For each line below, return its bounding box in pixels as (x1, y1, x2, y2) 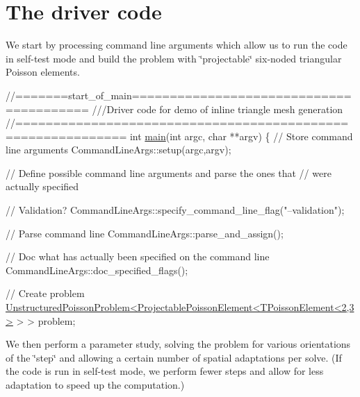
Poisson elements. (6, 65, 80, 79)
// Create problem (6, 286, 85, 301)
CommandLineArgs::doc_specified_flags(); (6, 262, 188, 277)
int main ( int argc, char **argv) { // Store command (129, 128, 353, 143)
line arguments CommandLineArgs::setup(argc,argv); (6, 142, 231, 157)
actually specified (6, 179, 79, 194)
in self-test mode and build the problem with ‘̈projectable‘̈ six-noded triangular (6, 51, 342, 65)
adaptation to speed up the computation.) (6, 378, 185, 391)
